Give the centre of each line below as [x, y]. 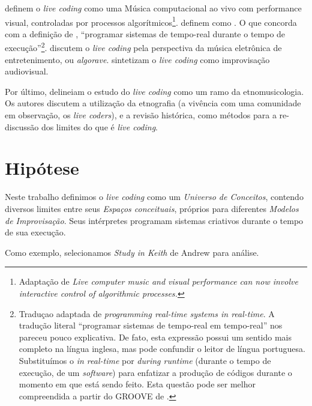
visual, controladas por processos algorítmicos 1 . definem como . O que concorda [151, 21]
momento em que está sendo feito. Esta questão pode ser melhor [137, 384]
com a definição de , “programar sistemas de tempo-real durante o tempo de [145, 33]
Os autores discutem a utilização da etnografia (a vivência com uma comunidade [153, 103]
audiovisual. [27, 71]
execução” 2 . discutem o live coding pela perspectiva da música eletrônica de [143, 47]
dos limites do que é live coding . [100, 126]
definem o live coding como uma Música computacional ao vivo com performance [153, 8]
